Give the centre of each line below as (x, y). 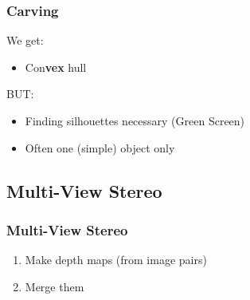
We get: (25, 40)
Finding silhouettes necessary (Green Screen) (135, 120)
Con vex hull (56, 67)
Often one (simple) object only (100, 147)
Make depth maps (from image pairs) (116, 260)
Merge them (55, 286)
